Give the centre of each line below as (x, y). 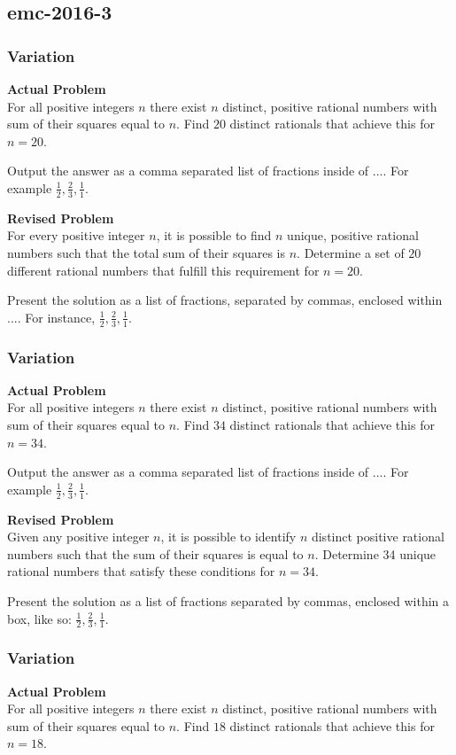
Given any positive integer (78, 537)
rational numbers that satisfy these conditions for (141, 571)
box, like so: (39, 618)
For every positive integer (76, 235)
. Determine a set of (351, 252)
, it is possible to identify (228, 537)
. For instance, (56, 317)
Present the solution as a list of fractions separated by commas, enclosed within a (228, 600)
